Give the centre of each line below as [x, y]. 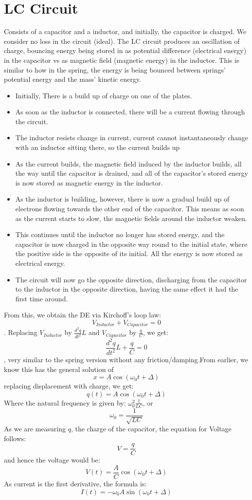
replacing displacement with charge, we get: [69, 386]
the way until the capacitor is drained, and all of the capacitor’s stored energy [132, 173]
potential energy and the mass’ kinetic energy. [72, 79]
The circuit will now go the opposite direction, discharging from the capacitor [131, 279]
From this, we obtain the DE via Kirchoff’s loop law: [82, 315]
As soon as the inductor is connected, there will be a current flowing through [130, 112]
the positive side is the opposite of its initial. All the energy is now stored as [129, 253]
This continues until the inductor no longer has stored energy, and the [120, 234]
